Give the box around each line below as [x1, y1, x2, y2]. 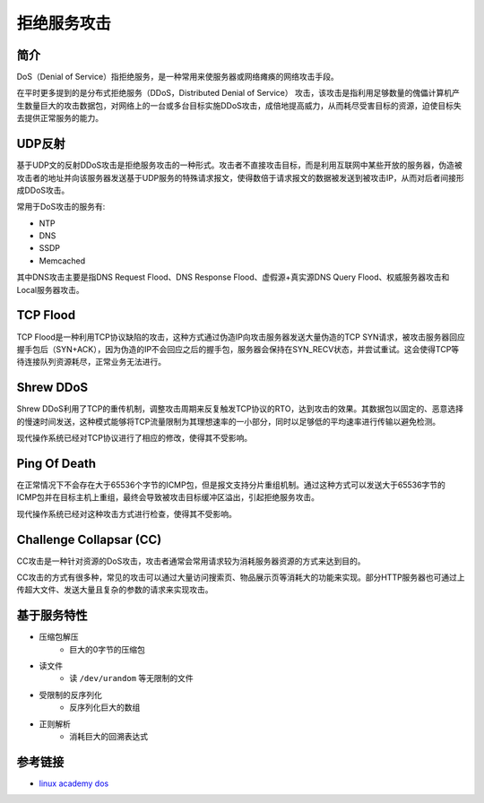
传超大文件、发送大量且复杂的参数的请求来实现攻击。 [16, 584, 213, 595]
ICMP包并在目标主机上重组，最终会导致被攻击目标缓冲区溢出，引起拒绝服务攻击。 [16, 492, 320, 503]
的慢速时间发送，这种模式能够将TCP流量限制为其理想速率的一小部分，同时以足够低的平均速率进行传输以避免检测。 [16, 416, 441, 427]
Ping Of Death [16, 455, 97, 471]
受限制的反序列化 [39, 689, 102, 700]
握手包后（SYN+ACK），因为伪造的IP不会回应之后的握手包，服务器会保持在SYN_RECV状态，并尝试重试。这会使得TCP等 [16, 343, 460, 354]
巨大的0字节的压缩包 [69, 643, 145, 654]
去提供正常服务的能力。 [16, 113, 103, 124]
